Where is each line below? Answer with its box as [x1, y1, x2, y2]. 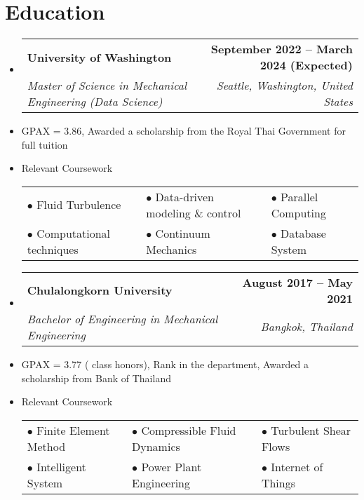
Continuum [155, 224, 210, 241]
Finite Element [36, 421, 110, 438]
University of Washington [27, 48, 172, 65]
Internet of [271, 458, 323, 475]
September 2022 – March [210, 41, 353, 58]
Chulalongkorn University [27, 282, 173, 299]
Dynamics [132, 438, 180, 454]
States [323, 93, 353, 110]
